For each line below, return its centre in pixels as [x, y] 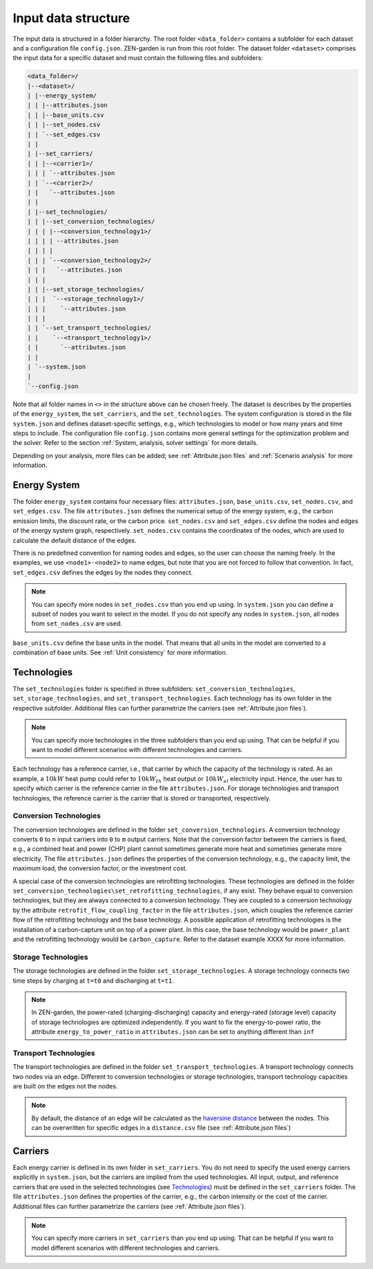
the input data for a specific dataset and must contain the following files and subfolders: [138, 58]
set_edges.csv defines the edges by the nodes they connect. [103, 572]
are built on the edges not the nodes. [65, 1086]
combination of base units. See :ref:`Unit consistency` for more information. [120, 652]
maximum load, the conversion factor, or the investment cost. [100, 868]
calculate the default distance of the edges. [75, 540]
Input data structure [71, 18]
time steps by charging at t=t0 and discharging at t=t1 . [93, 980]
